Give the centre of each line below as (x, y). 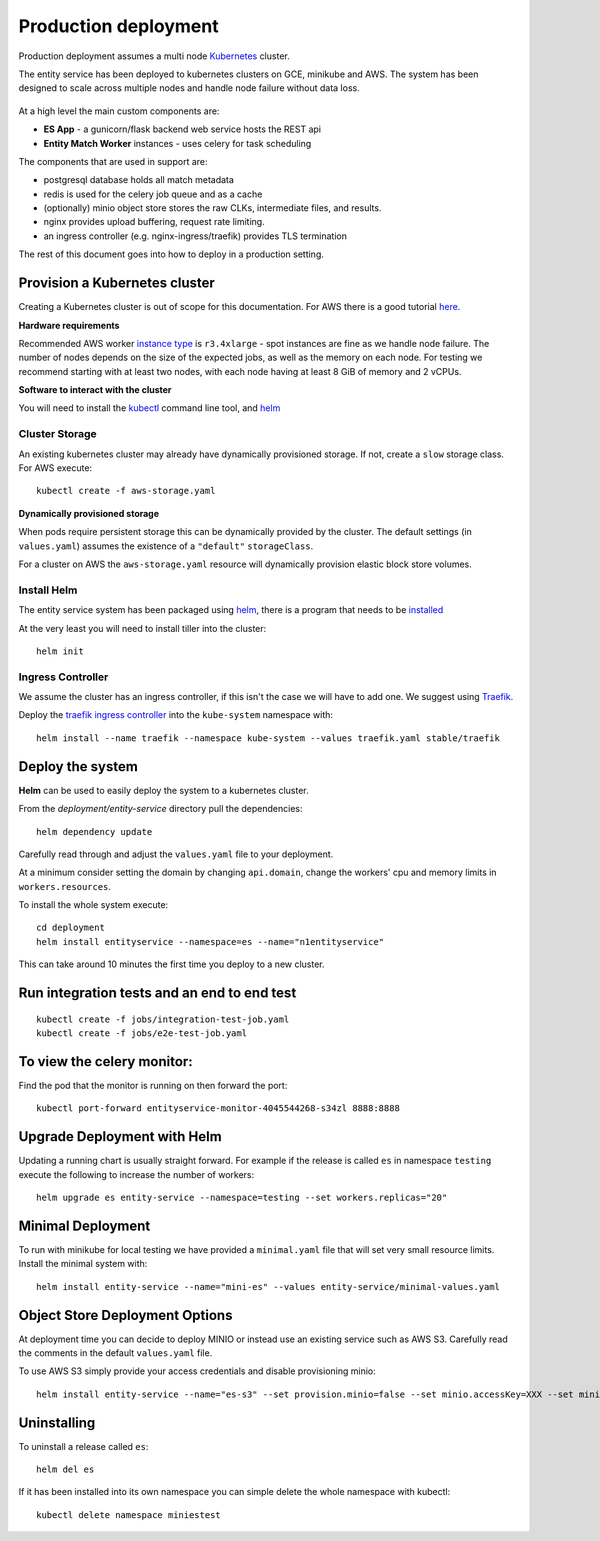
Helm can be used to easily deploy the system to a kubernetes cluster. (163, 790)
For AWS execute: (55, 468)
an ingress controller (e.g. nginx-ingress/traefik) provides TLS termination (195, 236)
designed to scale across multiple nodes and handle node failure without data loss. (189, 88)
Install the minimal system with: (83, 1264)
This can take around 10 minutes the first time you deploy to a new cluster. (171, 964)
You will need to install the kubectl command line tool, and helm (149, 408)
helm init (60, 651)
